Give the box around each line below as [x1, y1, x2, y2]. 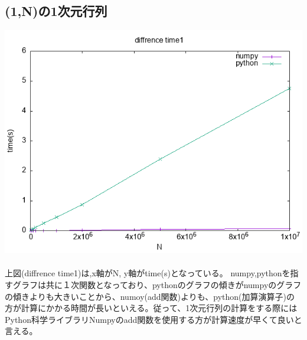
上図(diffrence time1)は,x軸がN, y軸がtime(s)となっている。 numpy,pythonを [5, 267, 290, 279]
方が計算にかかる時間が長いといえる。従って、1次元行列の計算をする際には [5, 302, 298, 314]
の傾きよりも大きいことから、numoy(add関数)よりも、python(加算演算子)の [5, 290, 295, 302]
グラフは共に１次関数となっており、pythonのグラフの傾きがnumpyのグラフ [12, 278, 302, 290]
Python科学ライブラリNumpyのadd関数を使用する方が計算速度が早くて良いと [5, 313, 302, 325]
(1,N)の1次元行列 [5, 2, 107, 20]
